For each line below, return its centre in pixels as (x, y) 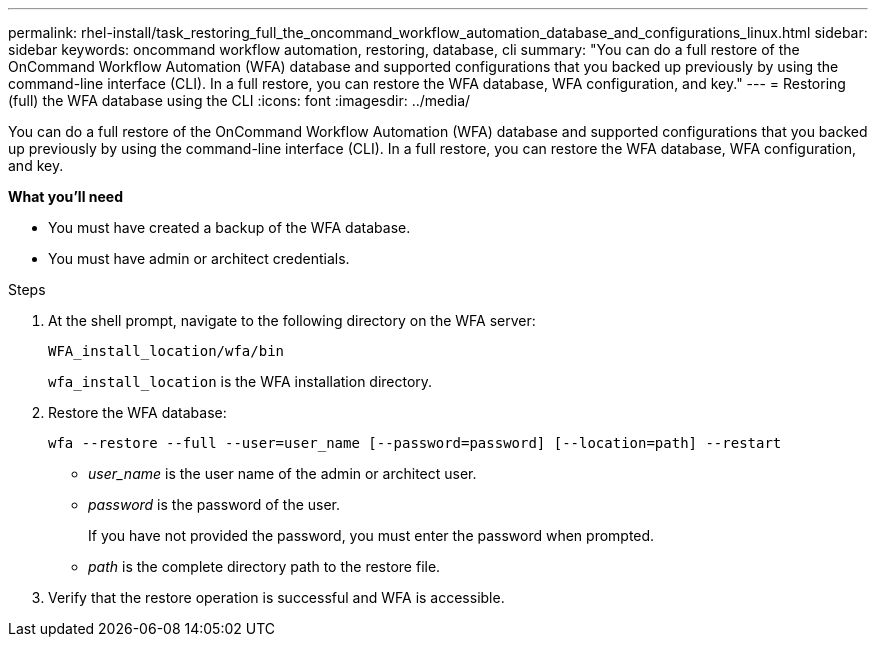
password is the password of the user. (214, 504)
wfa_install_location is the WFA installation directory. (240, 381)
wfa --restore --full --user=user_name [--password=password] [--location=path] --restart (415, 443)
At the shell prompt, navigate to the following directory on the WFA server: (292, 320)
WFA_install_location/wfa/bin (166, 351)
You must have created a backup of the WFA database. (229, 227)
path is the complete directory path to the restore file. (264, 566)
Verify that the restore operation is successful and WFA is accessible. (276, 597)
